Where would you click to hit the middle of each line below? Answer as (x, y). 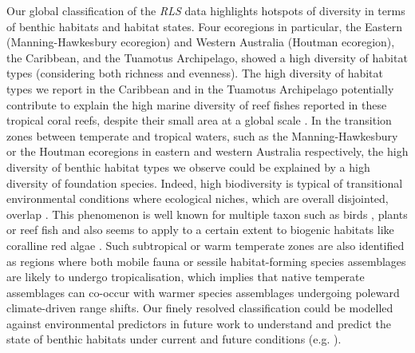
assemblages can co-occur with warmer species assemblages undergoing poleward (203, 292)
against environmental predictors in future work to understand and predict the (199, 323)
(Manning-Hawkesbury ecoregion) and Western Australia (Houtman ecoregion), (201, 42)
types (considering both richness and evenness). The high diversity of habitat (195, 73)
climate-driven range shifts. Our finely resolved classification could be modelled (200, 308)
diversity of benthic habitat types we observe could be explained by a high (188, 167)
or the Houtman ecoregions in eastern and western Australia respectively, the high (207, 151)
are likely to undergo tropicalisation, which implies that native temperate (186, 277)
